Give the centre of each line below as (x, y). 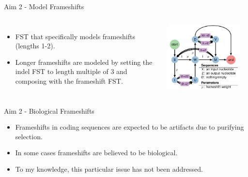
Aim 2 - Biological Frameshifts (49, 111)
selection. (29, 136)
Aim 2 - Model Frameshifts (44, 6)
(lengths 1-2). (35, 46)
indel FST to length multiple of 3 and (71, 71)
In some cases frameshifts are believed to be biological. (96, 153)
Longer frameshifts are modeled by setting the (84, 62)
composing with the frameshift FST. (69, 81)
